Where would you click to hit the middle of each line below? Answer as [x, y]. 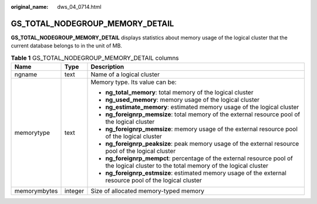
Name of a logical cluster [125, 74]
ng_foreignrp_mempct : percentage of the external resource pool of [199, 158]
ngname [26, 74]
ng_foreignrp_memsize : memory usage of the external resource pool [201, 129]
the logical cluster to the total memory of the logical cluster [187, 166]
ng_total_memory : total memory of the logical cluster [179, 93]
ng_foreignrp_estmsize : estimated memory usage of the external [196, 173]
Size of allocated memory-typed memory [148, 191]
